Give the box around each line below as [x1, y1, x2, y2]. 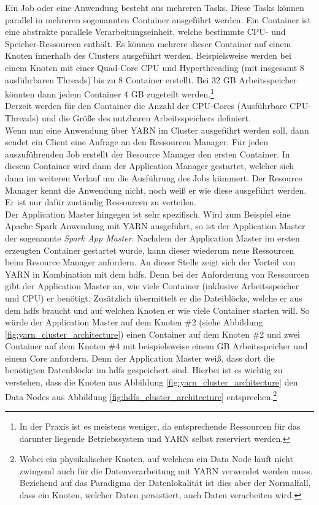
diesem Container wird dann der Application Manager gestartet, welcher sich [5, 159, 294, 172]
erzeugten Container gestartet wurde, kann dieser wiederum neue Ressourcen [5, 243, 294, 256]
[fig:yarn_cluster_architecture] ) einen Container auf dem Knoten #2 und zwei [5, 327, 300, 340]
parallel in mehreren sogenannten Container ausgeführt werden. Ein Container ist [5, 13, 311, 26]
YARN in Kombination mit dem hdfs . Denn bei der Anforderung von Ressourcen [5, 267, 310, 280]
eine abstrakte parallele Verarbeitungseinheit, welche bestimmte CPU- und [5, 25, 286, 38]
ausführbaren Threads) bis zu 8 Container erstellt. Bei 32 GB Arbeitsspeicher [5, 73, 297, 86]
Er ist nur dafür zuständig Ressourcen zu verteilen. [5, 196, 197, 208]
